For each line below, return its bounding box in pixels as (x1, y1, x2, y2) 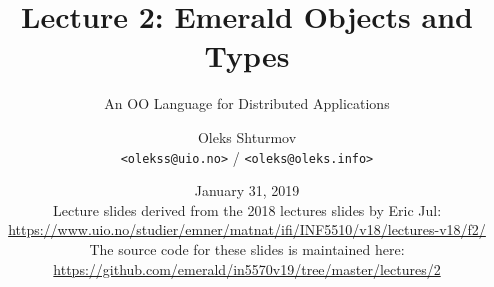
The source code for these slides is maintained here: (89, 238, 405, 259)
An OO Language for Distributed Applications (104, 93, 390, 114)
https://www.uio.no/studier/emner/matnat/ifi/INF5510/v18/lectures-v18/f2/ (8, 219, 486, 240)
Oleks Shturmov (197, 126, 297, 147)
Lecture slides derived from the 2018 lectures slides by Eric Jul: (52, 199, 442, 220)
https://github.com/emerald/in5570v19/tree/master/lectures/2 (53, 258, 441, 279)
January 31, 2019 (194, 180, 300, 201)
